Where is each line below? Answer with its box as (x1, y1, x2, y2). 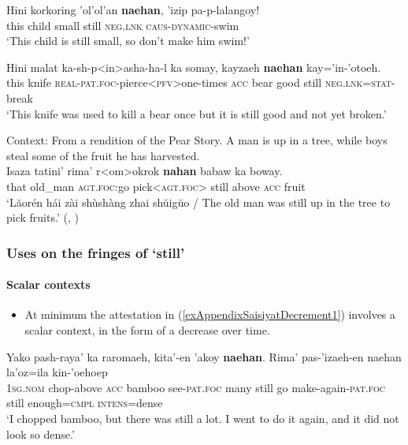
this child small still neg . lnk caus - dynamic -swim (6, 17, 239, 33)
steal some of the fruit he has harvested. (6, 147, 200, 163)
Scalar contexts (6, 276, 91, 293)
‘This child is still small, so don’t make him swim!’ (6, 32, 250, 49)
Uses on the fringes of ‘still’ (6, 242, 185, 262)
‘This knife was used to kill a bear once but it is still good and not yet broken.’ (6, 105, 387, 122)
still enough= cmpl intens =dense (6, 395, 163, 411)
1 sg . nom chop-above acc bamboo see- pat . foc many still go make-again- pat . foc (6, 379, 386, 395)
